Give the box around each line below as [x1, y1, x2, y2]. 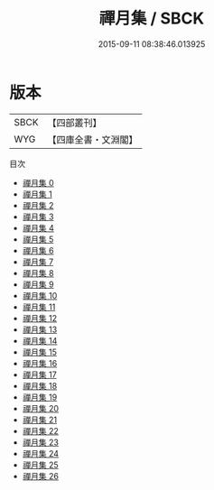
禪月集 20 [22, 402, 60, 413]
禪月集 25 [22, 459, 59, 470]
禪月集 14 [22, 335, 58, 346]
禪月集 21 [22, 414, 57, 425]
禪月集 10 [22, 290, 58, 300]
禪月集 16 [22, 357, 58, 368]
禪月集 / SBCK [98, 8, 205, 29]
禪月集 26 [22, 470, 59, 481]
